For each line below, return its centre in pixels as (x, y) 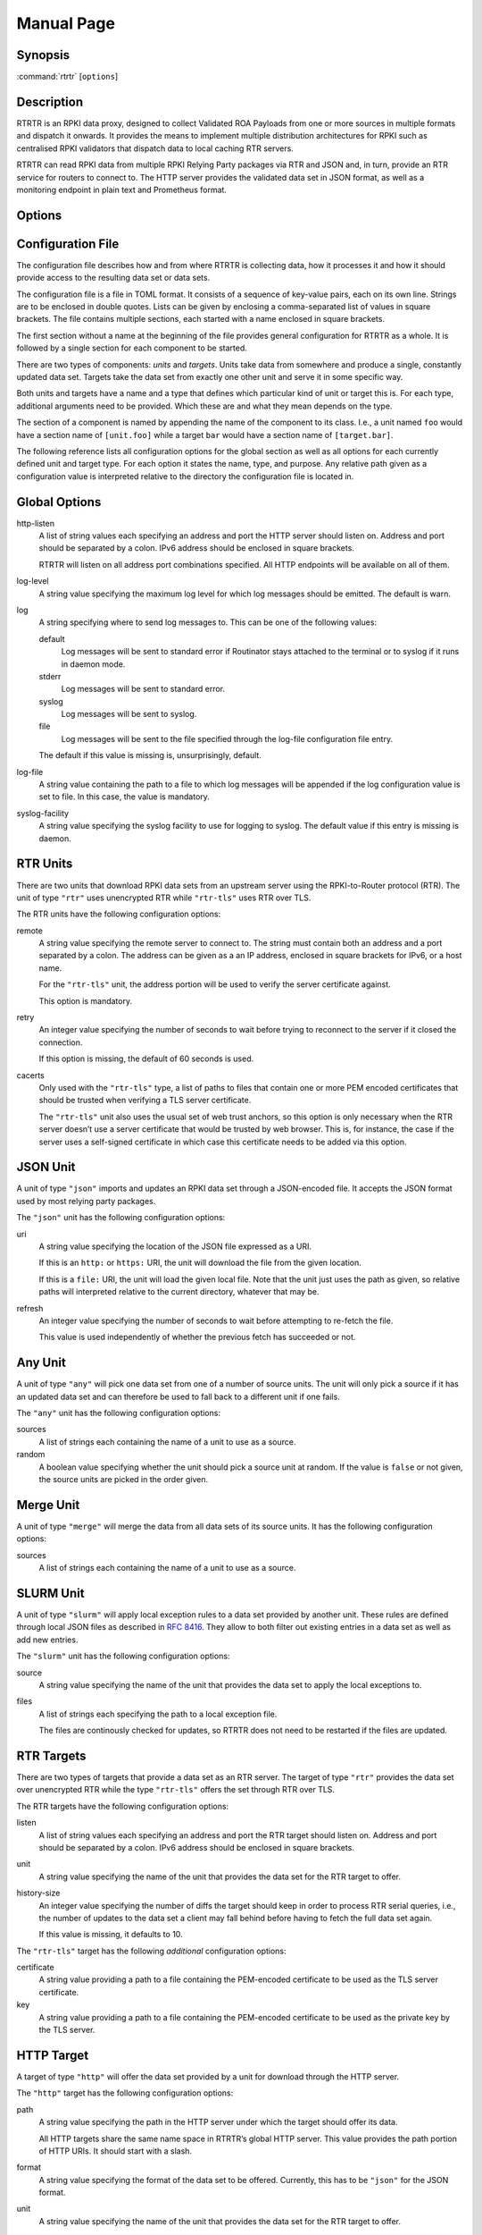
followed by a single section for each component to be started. (132, 348)
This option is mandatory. (86, 1000)
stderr (50, 676)
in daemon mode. (93, 664)
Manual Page (66, 23)
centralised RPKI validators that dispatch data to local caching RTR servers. (155, 148)
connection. (61, 1042)
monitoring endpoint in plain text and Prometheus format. (122, 190)
